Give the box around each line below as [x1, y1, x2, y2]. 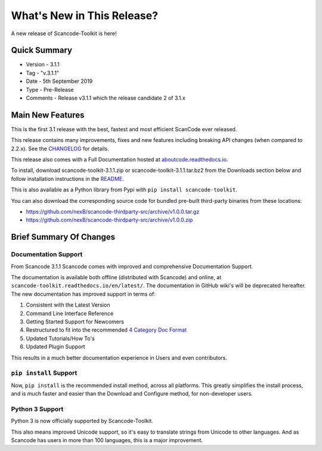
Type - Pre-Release [26, 86, 74, 93]
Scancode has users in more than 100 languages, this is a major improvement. [11, 436, 203, 444]
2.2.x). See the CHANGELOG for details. [11, 145, 110, 152]
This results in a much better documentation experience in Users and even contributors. [11, 354, 228, 361]
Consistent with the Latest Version [26, 301, 110, 308]
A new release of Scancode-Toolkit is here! [11, 30, 117, 37]
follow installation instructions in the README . [11, 175, 125, 182]
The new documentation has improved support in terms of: [11, 290, 156, 298]
